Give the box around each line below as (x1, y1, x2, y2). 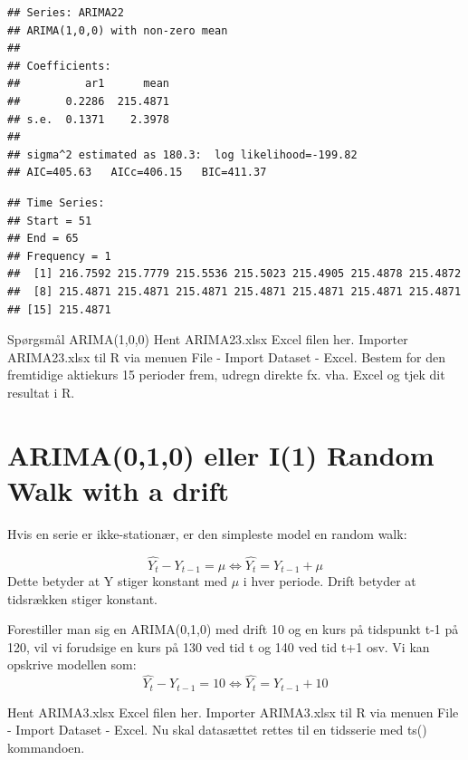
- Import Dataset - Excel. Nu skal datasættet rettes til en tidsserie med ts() (7, 720, 427, 739)
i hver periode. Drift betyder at (243, 572, 416, 591)
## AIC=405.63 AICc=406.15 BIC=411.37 (7, 166, 267, 179)
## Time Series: (7, 196, 105, 209)
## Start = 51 (7, 214, 92, 227)
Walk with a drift (7, 471, 230, 508)
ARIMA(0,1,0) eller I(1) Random (7, 436, 435, 473)
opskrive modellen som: (7, 655, 137, 674)
